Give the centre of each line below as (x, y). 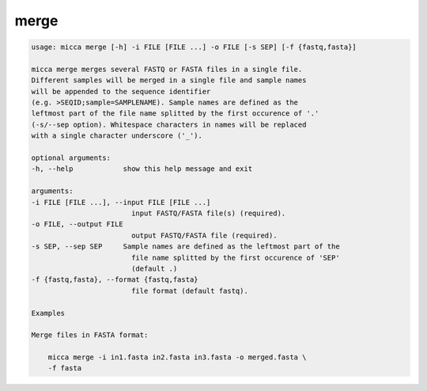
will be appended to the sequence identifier (121, 91)
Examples (48, 313)
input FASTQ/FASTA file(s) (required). (208, 213)
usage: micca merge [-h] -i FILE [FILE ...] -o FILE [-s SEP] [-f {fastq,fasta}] (194, 47)
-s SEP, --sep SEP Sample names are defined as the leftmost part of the (185, 247)
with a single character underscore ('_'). (117, 136)
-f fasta (65, 368)
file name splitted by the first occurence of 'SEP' (235, 258)
